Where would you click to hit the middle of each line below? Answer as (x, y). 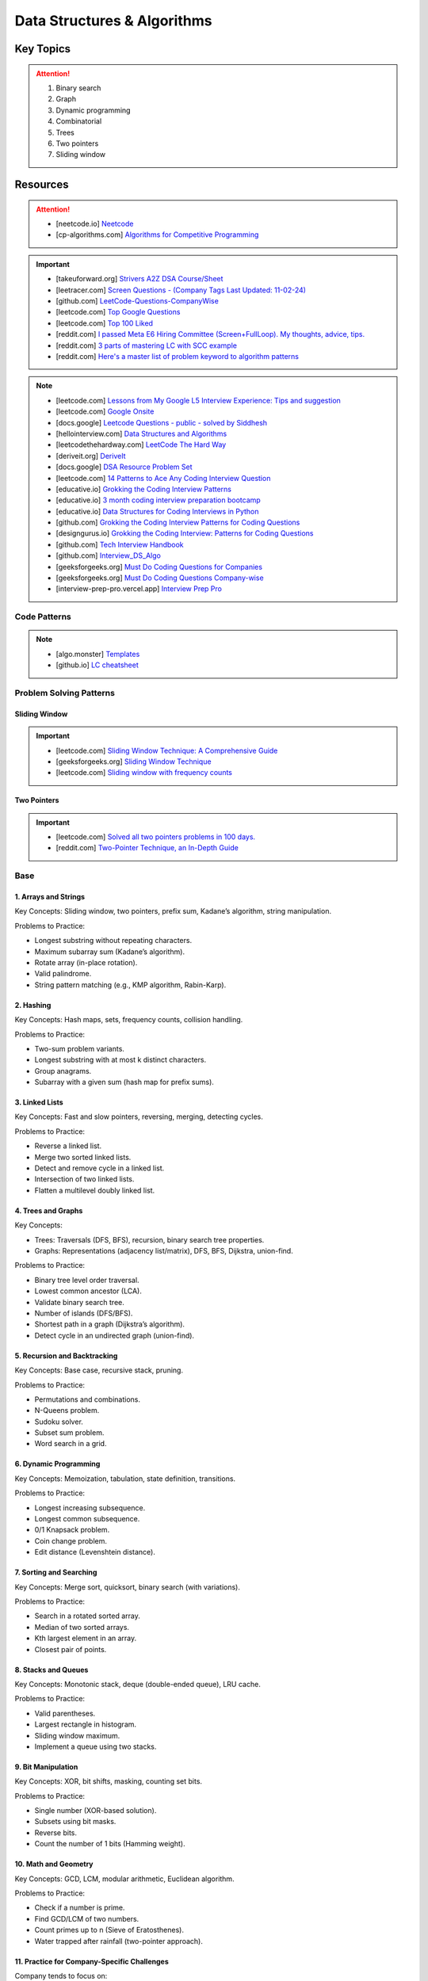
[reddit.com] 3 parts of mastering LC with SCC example (147, 345)
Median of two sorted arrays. (82, 1627)
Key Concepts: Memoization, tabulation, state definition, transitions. (125, 1479)
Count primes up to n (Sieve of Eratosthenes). (109, 1930)
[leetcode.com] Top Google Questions (118, 312)
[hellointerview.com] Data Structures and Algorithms (141, 433)
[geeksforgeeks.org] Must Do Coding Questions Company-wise (160, 578)
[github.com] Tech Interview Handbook (120, 544)
